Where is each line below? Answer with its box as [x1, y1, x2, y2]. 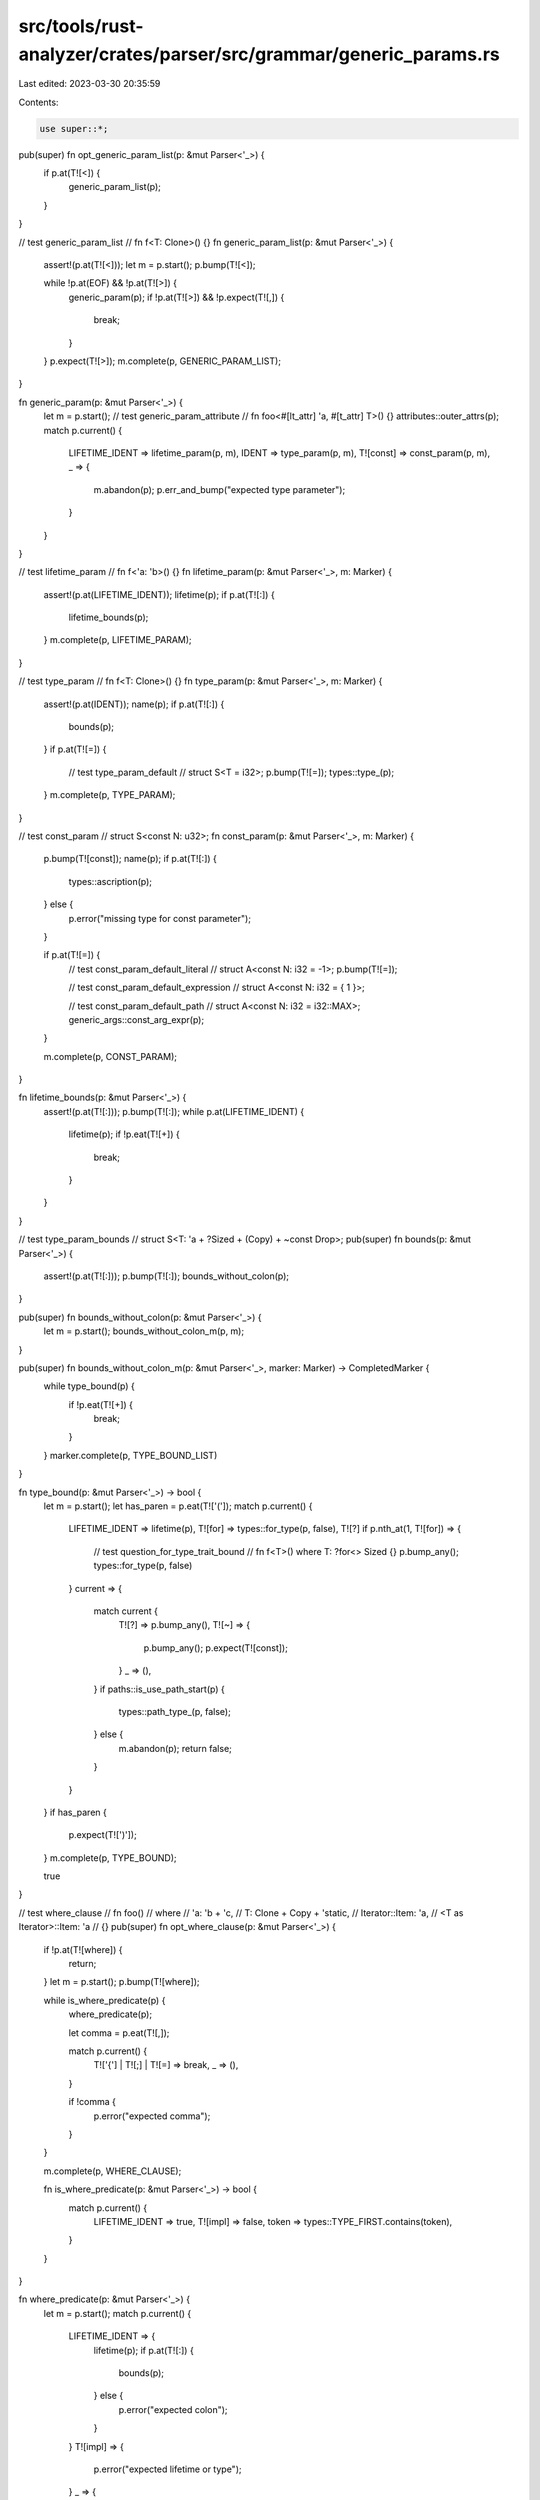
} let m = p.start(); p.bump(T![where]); [43, 1976, 200, 1988]
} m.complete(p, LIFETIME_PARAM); [43, 634, 192, 646]
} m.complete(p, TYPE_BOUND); [43, 1851, 177, 1864]
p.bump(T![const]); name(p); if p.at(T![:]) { [43, 853, 217, 865]
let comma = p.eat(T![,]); [68, 2026, 170, 2039]
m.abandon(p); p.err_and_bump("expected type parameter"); [93, 483, 346, 495]
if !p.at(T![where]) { [43, 1943, 123, 1955]
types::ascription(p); [68, 875, 153, 887]
